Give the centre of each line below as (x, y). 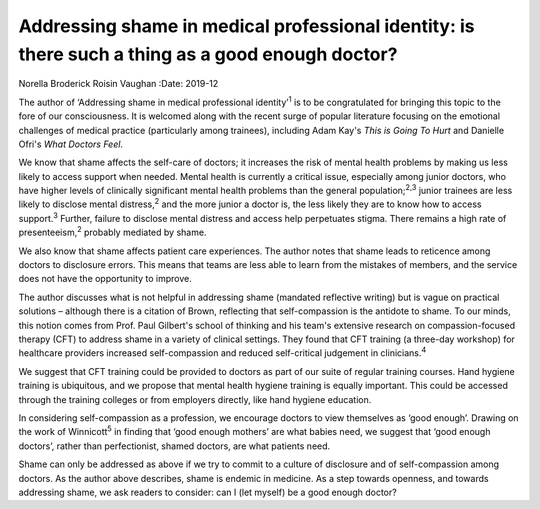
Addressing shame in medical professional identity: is (246, 26)
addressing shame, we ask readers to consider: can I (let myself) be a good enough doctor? (207, 492)
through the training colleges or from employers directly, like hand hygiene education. (195, 399)
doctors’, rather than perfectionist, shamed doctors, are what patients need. (174, 446)
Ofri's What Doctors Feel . (71, 144)
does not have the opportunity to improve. (105, 279)
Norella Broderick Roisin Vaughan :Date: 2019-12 (118, 84)
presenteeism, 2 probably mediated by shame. (112, 232)
